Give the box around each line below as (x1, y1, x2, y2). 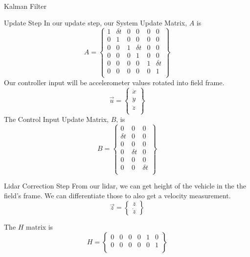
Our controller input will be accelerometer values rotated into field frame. (4, 77, 225, 87)
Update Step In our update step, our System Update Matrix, (4, 17, 187, 27)
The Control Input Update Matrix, (4, 114, 109, 124)
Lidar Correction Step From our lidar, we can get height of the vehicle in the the (4, 181, 246, 191)
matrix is (26, 222, 53, 232)
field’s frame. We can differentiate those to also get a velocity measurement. (4, 190, 231, 200)
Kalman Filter (4, 1, 46, 11)
